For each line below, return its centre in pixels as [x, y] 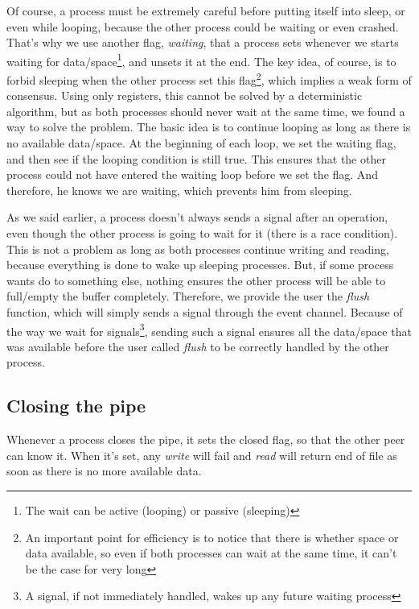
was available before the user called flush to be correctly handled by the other [198, 346]
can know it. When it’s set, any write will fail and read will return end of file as [202, 455]
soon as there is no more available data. [104, 471]
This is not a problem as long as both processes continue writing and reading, [198, 249]
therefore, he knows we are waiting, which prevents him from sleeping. [179, 190]
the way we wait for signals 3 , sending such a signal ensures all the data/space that [209, 329]
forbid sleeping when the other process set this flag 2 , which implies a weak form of [209, 79]
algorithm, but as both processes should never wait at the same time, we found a [206, 111]
